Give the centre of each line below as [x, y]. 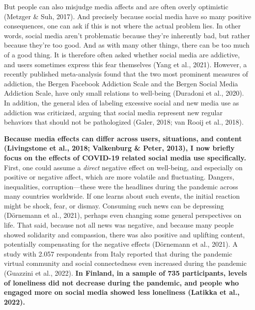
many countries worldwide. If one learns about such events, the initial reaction [122, 196]
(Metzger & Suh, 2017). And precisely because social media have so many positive [128, 16]
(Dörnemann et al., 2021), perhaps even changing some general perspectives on [123, 215]
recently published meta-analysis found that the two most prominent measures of [126, 74]
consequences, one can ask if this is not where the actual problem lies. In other [122, 26]
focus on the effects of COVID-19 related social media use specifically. [125, 157]
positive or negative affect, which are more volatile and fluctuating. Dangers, [119, 177]
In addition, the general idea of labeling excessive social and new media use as [122, 102]
